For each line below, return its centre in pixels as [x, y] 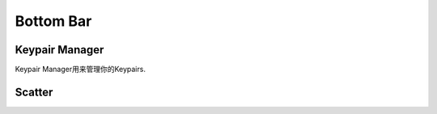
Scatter [34, 92]
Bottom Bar [53, 21]
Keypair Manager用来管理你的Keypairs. [80, 70]
